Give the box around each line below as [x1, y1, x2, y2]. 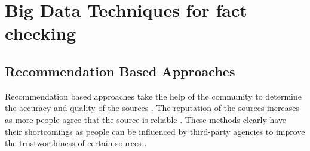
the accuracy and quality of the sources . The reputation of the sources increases [5, 101, 299, 114]
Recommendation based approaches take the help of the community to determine [5, 90, 302, 102]
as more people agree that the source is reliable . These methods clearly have [5, 113, 287, 125]
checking [5, 21, 76, 45]
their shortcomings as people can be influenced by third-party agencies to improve [5, 125, 305, 137]
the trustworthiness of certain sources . [5, 137, 147, 149]
